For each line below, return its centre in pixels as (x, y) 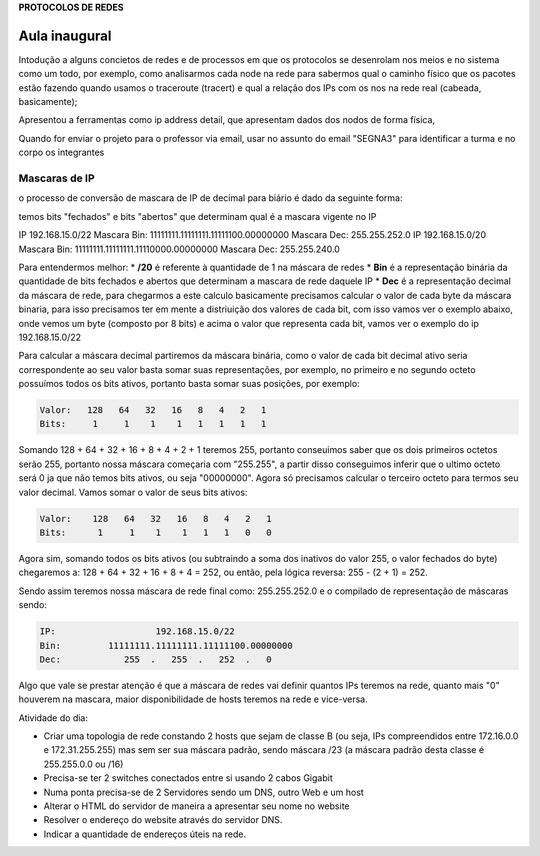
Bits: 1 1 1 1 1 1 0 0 (155, 532)
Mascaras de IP (56, 178)
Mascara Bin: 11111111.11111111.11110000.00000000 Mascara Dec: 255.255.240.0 (179, 249)
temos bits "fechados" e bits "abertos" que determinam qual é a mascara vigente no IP (197, 216)
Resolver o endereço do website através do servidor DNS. (163, 820)
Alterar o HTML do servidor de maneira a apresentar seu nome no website (196, 806)
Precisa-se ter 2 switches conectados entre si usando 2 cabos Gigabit (188, 778)
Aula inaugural (65, 35)
